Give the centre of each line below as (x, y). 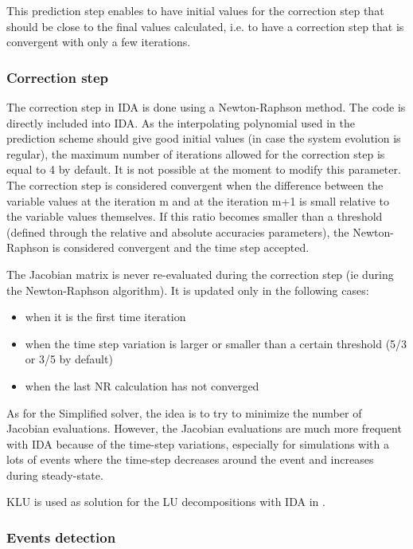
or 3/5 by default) (69, 359)
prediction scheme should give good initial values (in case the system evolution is (204, 138)
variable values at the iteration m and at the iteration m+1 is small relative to (198, 200)
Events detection (61, 537)
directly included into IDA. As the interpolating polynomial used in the (181, 122)
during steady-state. (55, 474)
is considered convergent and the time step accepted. (181, 247)
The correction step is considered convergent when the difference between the (195, 184)
